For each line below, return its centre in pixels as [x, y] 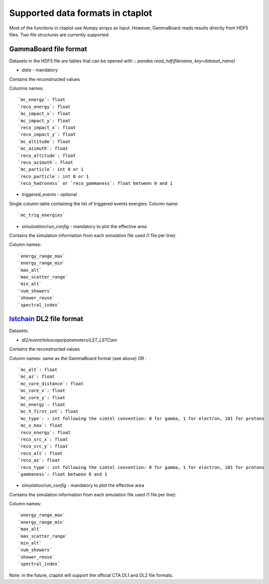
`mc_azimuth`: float [43, 149]
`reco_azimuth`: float [46, 162]
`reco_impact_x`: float [47, 127]
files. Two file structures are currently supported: [59, 34]
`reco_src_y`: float [43, 446]
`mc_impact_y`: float [44, 120]
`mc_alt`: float [38, 370]
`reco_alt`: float [41, 453]
